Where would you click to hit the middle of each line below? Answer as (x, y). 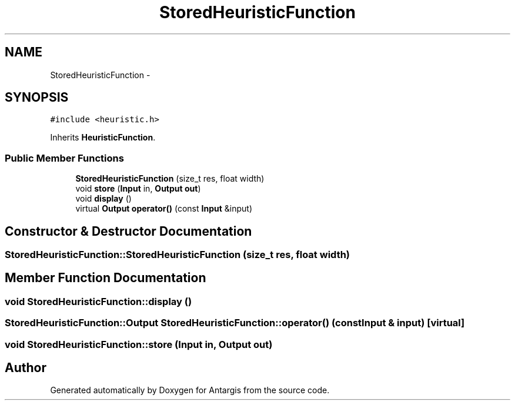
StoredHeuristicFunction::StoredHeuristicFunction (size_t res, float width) (178, 255)
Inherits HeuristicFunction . (103, 138)
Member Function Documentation (106, 278)
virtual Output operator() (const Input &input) (164, 209)
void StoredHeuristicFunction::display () (98, 301)
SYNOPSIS (37, 98)
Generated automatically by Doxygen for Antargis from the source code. (190, 390)
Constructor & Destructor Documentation (128, 231)
